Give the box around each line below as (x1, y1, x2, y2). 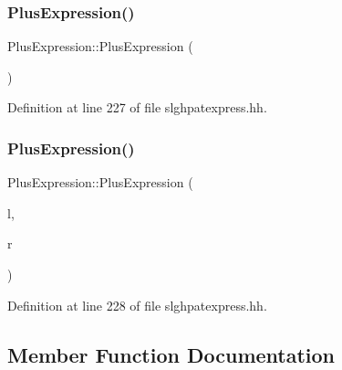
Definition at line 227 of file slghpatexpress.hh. (7, 98, 267, 117)
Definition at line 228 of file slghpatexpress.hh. (7, 295, 267, 314)
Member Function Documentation (7, 340, 336, 368)
